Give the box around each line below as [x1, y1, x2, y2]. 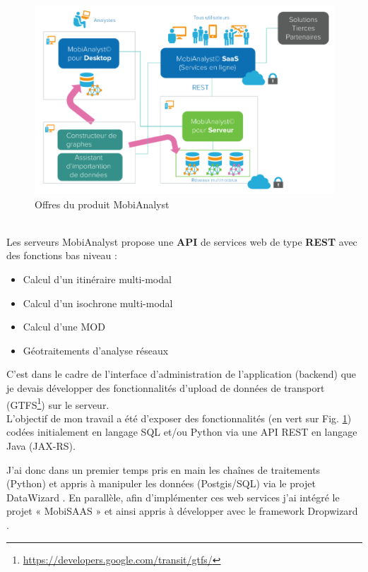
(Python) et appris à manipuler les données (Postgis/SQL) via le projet [6, 476, 316, 491]
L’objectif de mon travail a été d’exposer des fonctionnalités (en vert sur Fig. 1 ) [6, 410, 352, 425]
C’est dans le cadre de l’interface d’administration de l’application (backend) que [6, 367, 357, 381]
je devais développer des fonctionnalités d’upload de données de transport [6, 380, 325, 395]
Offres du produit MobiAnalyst [35, 196, 170, 211]
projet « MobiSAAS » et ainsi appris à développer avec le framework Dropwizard [6, 504, 358, 518]
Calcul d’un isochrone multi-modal [23, 295, 173, 310]
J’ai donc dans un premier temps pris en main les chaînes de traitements [6, 462, 321, 477]
